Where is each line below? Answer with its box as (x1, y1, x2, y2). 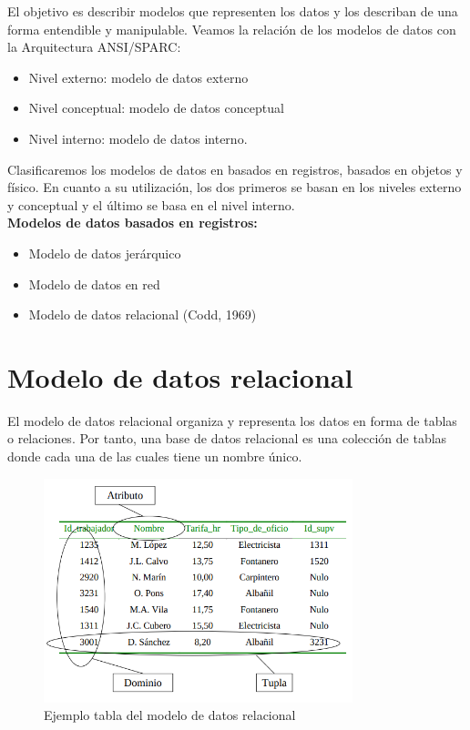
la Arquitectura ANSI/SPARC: (7, 37, 181, 56)
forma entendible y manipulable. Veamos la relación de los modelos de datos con (7, 19, 456, 38)
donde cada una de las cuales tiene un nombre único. (7, 447, 302, 466)
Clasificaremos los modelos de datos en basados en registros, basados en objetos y (7, 159, 463, 178)
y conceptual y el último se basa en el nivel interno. (7, 195, 295, 214)
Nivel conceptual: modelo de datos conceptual (28, 98, 284, 117)
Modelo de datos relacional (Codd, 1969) (28, 305, 257, 324)
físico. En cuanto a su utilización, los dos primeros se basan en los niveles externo (7, 177, 462, 197)
